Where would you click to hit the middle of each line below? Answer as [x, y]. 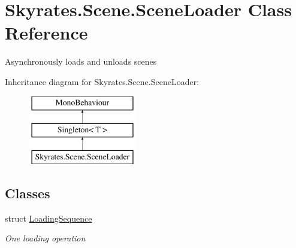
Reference [46, 33]
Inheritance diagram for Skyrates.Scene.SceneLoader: [102, 81]
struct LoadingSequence [49, 218]
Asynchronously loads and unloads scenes [81, 61]
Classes [28, 193]
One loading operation [45, 238]
